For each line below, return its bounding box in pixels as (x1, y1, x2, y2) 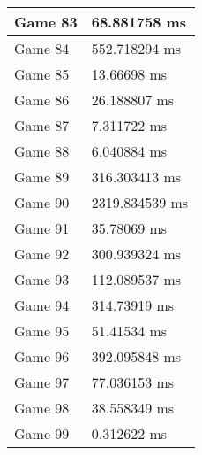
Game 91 (14, 218, 70, 238)
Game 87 (14, 115, 70, 135)
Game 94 (14, 295, 70, 315)
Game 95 (14, 320, 70, 341)
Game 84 (14, 38, 70, 58)
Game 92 (14, 243, 70, 264)
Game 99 (14, 423, 70, 443)
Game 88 (14, 141, 70, 161)
